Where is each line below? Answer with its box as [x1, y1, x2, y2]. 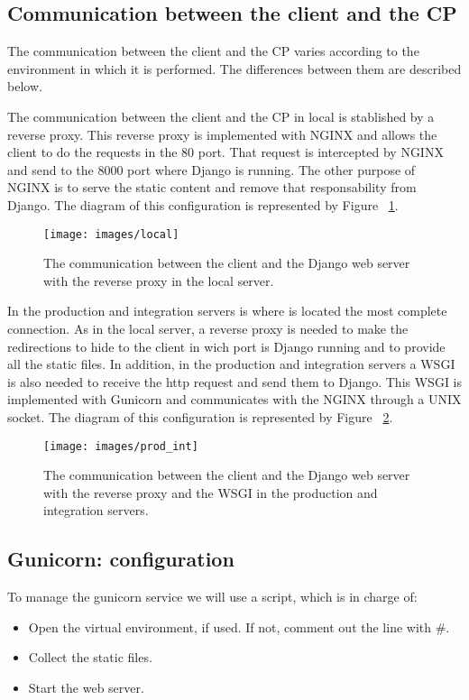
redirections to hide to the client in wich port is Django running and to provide [7, 336, 446, 355]
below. [7, 77, 42, 96]
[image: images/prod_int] [43, 439, 198, 453]
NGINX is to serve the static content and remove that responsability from [7, 178, 417, 197]
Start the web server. [28, 677, 144, 696]
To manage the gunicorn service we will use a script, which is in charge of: [7, 587, 418, 606]
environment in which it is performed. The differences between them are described [7, 59, 462, 78]
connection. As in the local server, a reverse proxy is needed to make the [7, 318, 409, 337]
